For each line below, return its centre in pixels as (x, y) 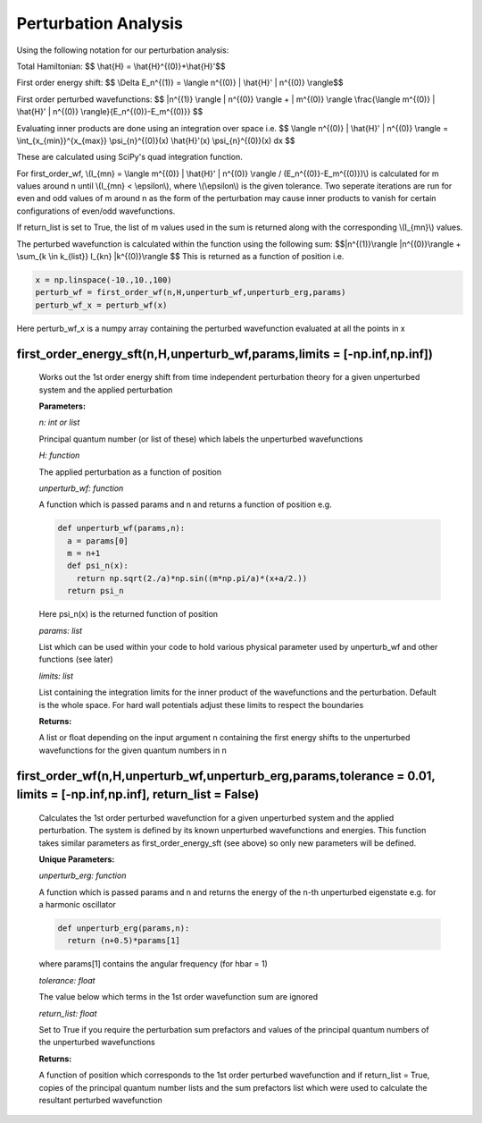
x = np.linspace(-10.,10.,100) (104, 280)
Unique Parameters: (77, 859)
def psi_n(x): (98, 566)
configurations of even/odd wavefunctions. (96, 211)
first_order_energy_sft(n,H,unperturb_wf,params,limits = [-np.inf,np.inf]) (224, 354)
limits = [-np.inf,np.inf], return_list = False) (138, 794)
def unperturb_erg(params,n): (124, 929)
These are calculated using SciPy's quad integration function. (129, 157)
